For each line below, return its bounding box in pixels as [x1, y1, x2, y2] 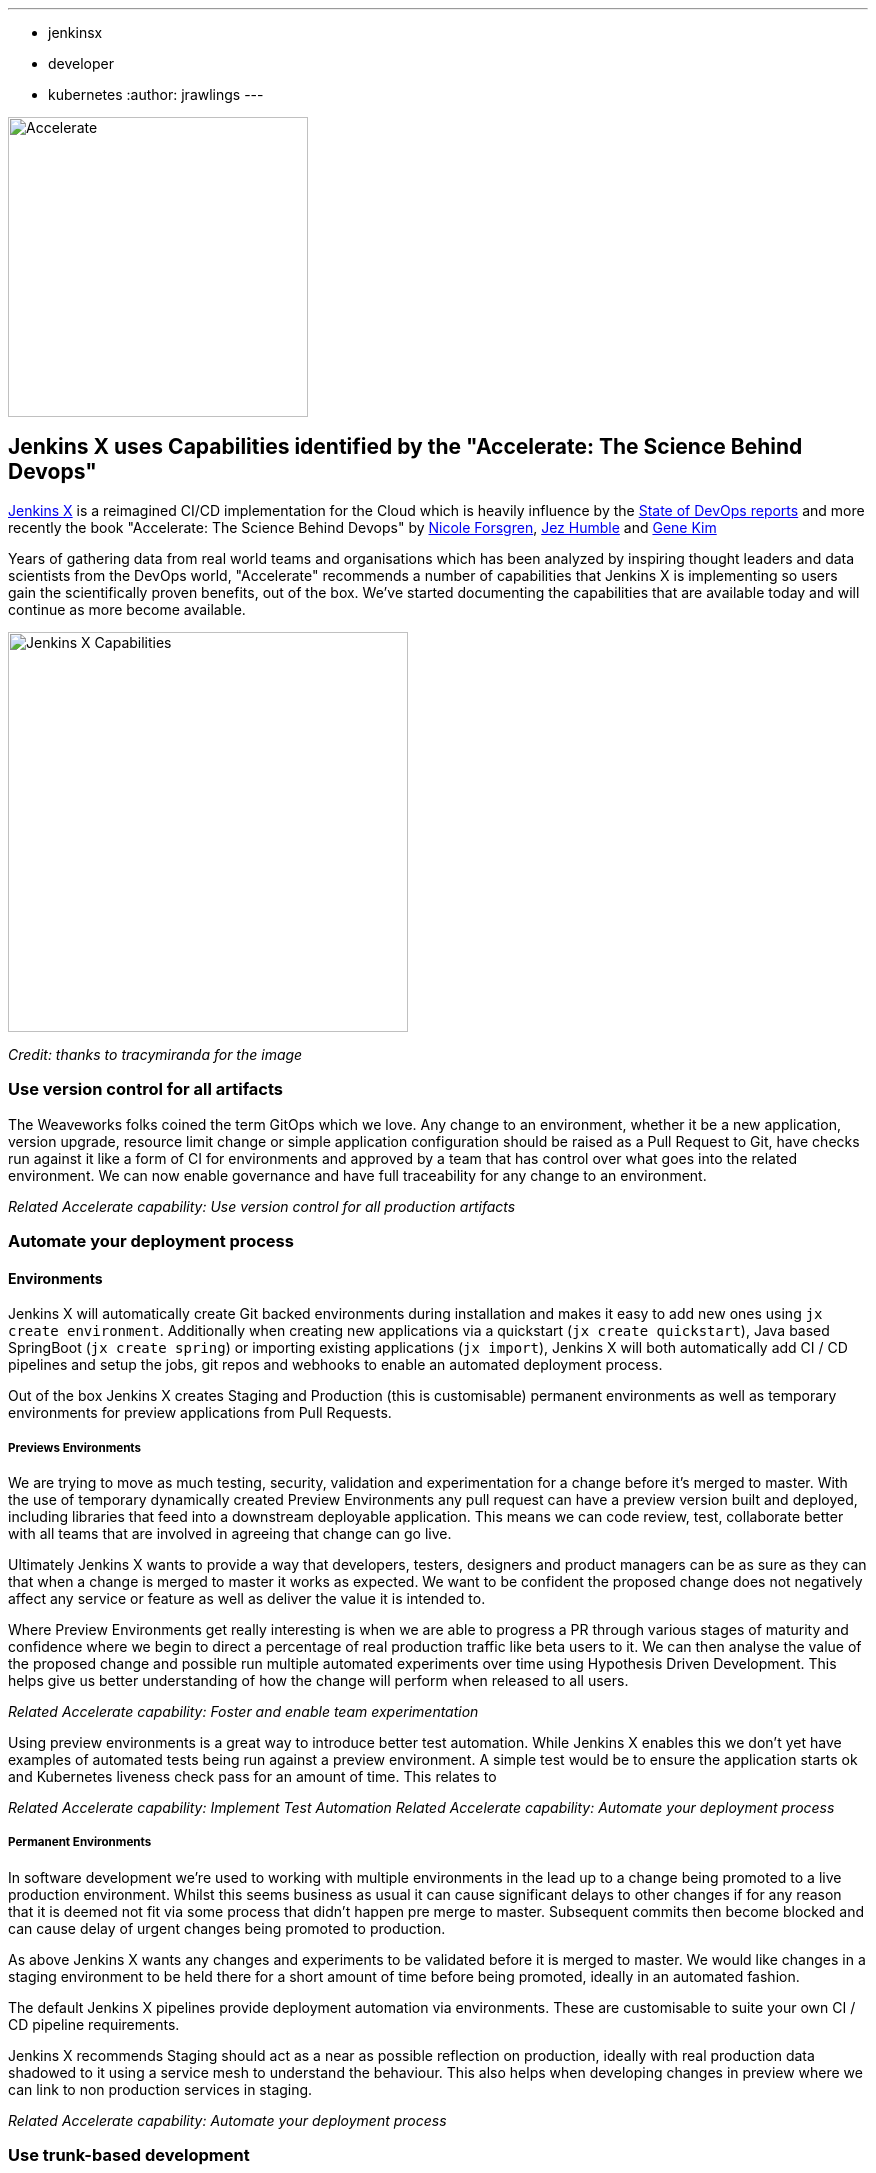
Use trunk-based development [8, 2145, 250, 2166]
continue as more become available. [8, 600, 246, 618]
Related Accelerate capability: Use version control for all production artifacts [8, 1197, 516, 1215]
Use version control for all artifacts [8, 1079, 284, 1100]
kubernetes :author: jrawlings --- [48, 86, 264, 103]
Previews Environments [8, 1440, 142, 1455]
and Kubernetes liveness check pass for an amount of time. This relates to [8, 1767, 497, 1785]
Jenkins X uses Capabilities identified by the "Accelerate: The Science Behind [8, 434, 803, 460]
